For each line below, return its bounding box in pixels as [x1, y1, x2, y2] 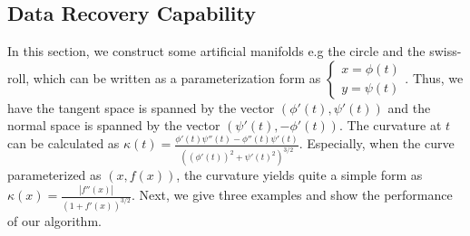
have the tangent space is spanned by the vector [7, 98, 275, 117]
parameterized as [7, 165, 102, 184]
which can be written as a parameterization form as [33, 68, 321, 87]
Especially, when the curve [307, 134, 455, 153]
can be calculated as [7, 134, 120, 153]
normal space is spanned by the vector [7, 116, 220, 135]
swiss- [429, 42, 462, 61]
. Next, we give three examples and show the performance [131, 185, 453, 204]
